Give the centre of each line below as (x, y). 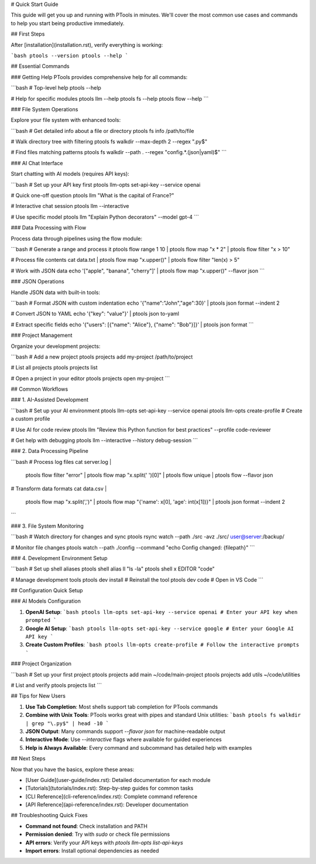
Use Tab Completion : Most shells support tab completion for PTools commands (122, 706)
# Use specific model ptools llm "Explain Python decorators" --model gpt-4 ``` (105, 217)
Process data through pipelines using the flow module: (77, 238)
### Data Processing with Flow (49, 228)
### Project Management (42, 335)
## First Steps (28, 34)
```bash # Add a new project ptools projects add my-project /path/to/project (102, 357)
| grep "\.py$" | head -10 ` (67, 723)
